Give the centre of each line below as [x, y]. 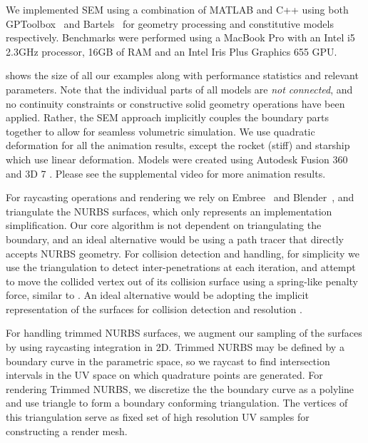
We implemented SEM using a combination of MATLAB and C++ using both [177, 9]
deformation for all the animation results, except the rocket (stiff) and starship [178, 145]
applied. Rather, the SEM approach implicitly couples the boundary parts [168, 117]
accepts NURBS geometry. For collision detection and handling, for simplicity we [183, 253]
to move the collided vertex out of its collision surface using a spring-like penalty [182, 281]
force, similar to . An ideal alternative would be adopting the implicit [157, 295]
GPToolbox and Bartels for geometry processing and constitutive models [170, 23]
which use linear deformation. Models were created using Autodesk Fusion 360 [177, 159]
